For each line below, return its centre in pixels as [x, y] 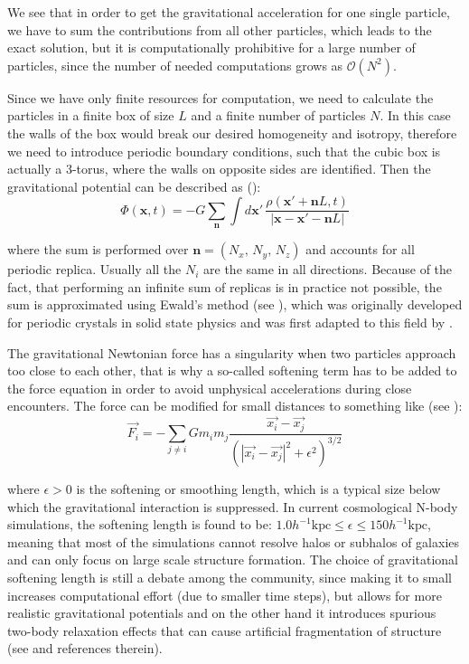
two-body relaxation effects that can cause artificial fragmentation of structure [225, 630]
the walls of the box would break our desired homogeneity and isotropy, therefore [232, 133]
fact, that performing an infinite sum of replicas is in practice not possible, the [225, 286]
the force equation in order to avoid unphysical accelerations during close [210, 388]
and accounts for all [360, 249]
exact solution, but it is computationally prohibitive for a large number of [211, 47]
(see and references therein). [85, 648]
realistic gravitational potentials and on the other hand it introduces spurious [222, 613]
